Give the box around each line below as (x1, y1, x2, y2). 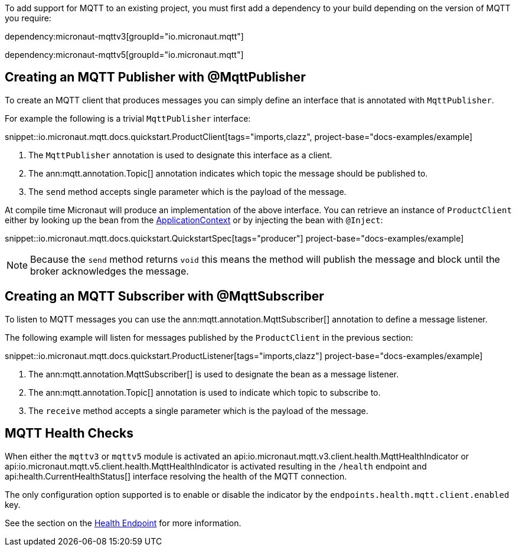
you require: (5, 13, 51, 23)
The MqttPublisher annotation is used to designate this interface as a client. (28, 149, 332, 160)
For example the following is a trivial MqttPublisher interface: (5, 113, 251, 123)
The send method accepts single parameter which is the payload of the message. (28, 186, 347, 197)
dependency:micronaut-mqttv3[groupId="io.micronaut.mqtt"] (5, 31, 244, 41)
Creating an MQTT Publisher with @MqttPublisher (5, 70, 306, 85)
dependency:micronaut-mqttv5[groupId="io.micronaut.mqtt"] (5, 50, 244, 60)
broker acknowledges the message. (30, 265, 189, 277)
